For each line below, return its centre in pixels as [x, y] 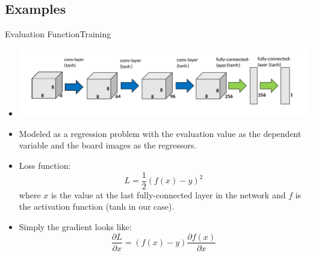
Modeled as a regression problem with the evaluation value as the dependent [160, 133]
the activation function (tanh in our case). [97, 206]
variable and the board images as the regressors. [108, 145]
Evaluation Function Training [58, 34]
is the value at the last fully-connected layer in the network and [168, 194]
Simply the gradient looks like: [75, 226]
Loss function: [45, 166]
